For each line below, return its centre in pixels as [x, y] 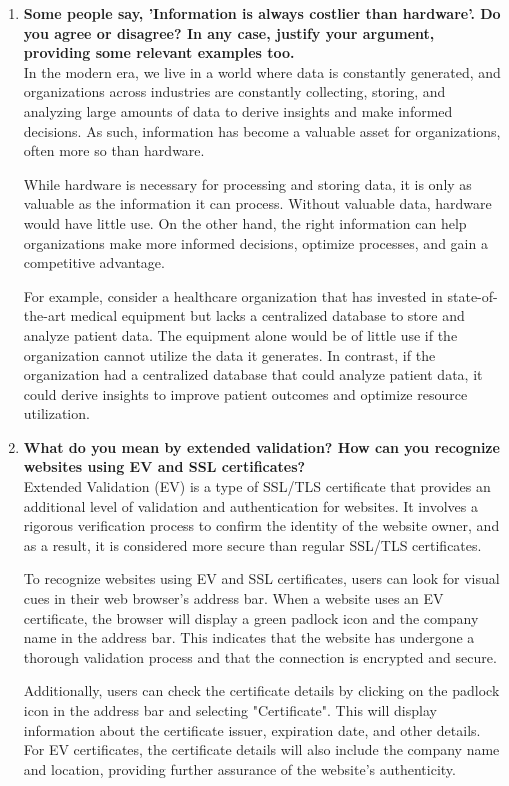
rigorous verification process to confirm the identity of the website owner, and [261, 525]
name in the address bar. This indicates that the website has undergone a [249, 637]
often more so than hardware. [114, 150]
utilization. [56, 413]
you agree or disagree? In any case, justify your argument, [229, 32]
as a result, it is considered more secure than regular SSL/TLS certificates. [252, 544]
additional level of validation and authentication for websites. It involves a [250, 505]
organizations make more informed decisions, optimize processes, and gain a [255, 242]
